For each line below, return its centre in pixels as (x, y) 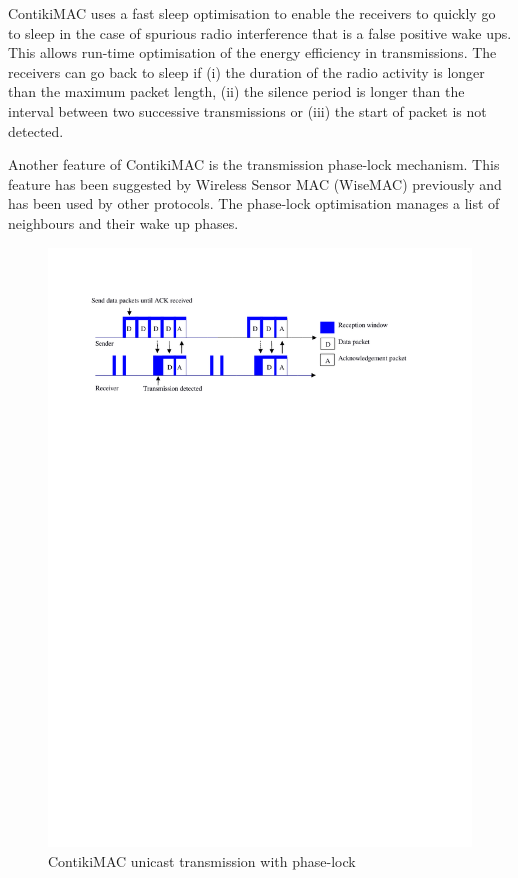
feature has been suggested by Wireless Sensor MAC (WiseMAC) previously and (255, 183)
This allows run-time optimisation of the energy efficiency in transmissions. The (252, 52)
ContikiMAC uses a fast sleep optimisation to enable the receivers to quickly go (252, 13)
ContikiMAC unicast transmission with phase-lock (202, 861)
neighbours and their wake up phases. (123, 222)
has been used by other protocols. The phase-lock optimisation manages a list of (254, 203)
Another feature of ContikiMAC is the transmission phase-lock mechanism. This (254, 164)
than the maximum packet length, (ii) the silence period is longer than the (236, 91)
